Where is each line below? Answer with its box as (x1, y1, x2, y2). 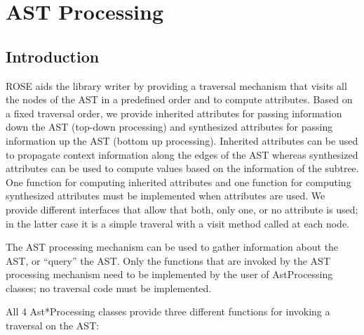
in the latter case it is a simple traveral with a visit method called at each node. (6, 216, 349, 230)
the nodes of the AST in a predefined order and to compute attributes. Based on (6, 92, 353, 107)
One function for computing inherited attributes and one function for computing (6, 174, 351, 189)
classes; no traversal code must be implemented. (6, 280, 212, 295)
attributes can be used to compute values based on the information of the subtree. (6, 161, 359, 176)
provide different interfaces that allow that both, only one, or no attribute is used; (6, 202, 358, 216)
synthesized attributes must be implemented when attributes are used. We (6, 188, 325, 203)
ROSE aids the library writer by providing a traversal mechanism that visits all (6, 78, 347, 93)
